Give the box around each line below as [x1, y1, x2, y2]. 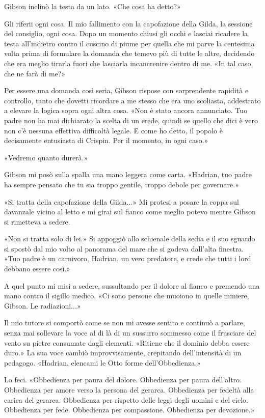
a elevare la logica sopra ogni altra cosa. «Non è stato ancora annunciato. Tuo [4, 105, 248, 116]
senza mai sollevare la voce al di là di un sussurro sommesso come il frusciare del [4, 327, 256, 338]
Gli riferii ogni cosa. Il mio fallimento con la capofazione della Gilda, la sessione [4, 18, 253, 29]
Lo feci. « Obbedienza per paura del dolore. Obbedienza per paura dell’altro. [4, 374, 242, 385]
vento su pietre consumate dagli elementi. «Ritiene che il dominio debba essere [4, 337, 250, 348]
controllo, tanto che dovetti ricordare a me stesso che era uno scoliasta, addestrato [4, 95, 261, 105]
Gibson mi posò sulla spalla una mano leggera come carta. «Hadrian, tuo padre [4, 169, 252, 180]
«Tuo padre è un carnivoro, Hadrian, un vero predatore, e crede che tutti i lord [4, 253, 251, 264]
